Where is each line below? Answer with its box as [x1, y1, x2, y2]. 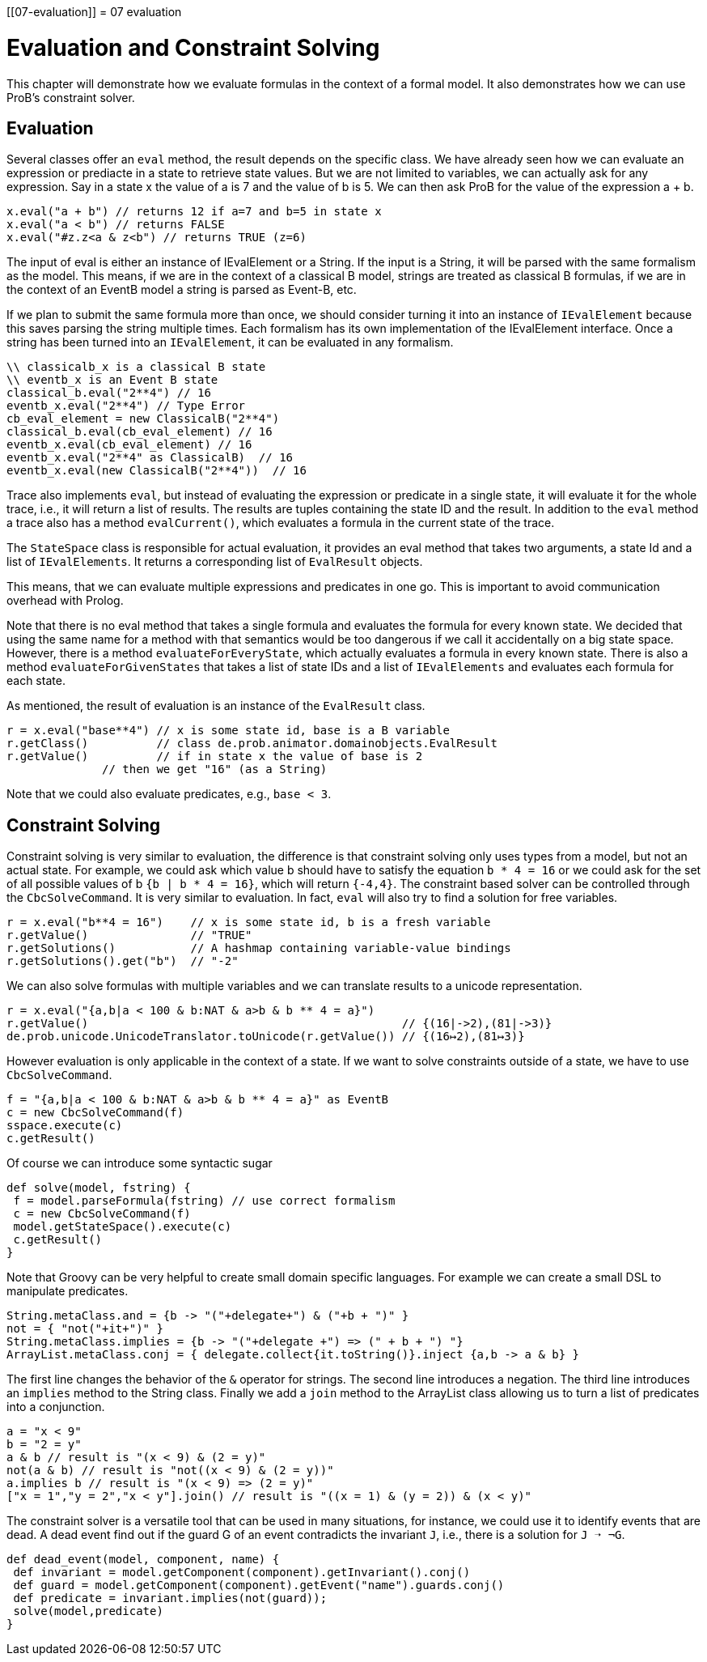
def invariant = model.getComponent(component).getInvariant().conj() [13, 1566, 471, 1579]
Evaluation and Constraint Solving [6, 33, 380, 62]
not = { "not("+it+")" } [6, 1322, 163, 1336]
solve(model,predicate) [13, 1605, 163, 1618]
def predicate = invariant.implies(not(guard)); [13, 1592, 328, 1605]
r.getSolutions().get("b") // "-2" [6, 954, 239, 968]
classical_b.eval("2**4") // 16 [6, 386, 211, 400]
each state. [6, 674, 66, 688]
